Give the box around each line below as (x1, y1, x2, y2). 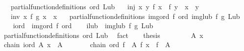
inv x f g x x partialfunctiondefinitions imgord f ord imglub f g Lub (10, 11, 240, 21)
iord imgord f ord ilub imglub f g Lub (13, 20, 153, 31)
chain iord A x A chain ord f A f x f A (3, 39, 171, 50)
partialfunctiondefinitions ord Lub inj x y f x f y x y (10, 1, 199, 11)
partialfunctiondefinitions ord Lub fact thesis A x (3, 30, 203, 40)
